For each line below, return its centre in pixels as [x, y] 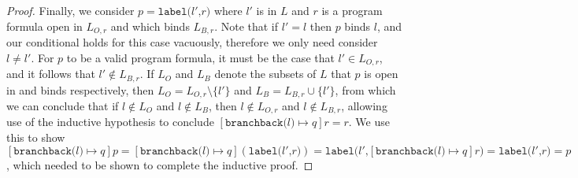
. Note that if [246, 26]
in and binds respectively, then [80, 89]
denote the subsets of [265, 74]
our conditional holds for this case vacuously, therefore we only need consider [192, 42]
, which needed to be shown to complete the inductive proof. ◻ [160, 164]
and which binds [150, 26]
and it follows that [51, 74]
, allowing [364, 106]
